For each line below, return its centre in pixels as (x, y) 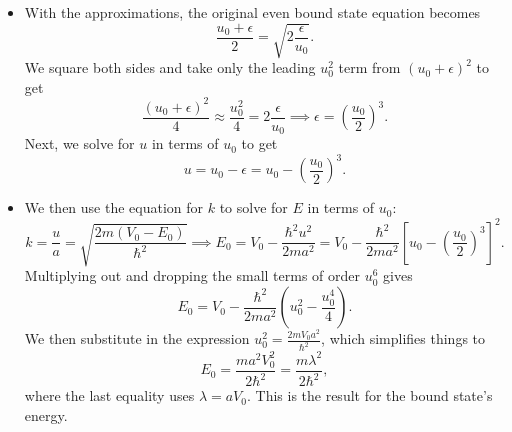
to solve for (253, 207)
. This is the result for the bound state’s (369, 395)
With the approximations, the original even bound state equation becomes (252, 12)
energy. (46, 414)
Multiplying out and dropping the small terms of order (192, 275)
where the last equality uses (109, 395)
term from (369, 67)
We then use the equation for (114, 207)
